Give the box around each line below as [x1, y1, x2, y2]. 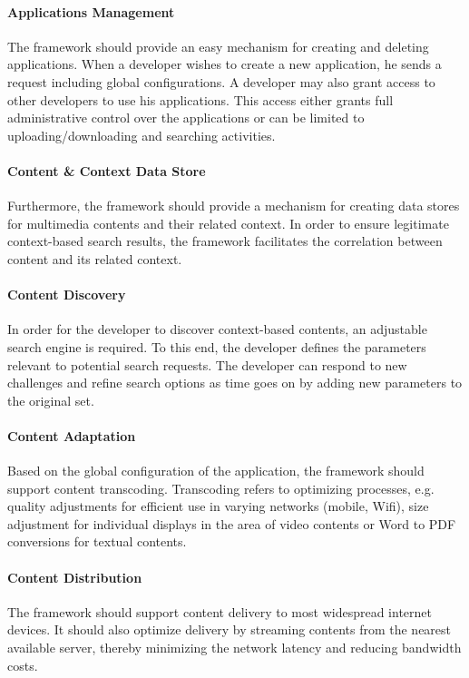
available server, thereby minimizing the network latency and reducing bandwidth [7, 638, 462, 657]
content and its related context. [7, 249, 182, 268]
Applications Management [7, 2, 175, 21]
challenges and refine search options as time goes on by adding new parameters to [7, 373, 463, 392]
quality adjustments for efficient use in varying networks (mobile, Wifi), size [7, 496, 429, 516]
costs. [7, 655, 38, 674]
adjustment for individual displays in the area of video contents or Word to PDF [7, 514, 456, 533]
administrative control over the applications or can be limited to [7, 108, 365, 127]
